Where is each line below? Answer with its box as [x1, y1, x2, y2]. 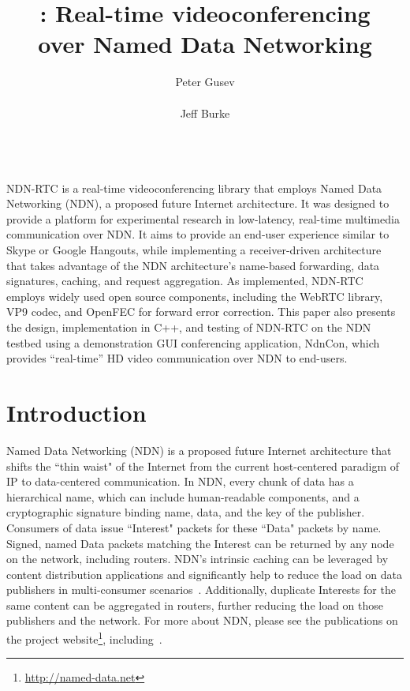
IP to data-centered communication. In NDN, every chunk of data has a [6, 473, 354, 490]
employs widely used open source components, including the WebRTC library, [6, 287, 383, 304]
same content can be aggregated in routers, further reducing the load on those [6, 596, 384, 613]
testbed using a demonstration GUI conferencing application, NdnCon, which [6, 334, 380, 351]
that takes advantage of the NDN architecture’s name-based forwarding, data [6, 257, 380, 273]
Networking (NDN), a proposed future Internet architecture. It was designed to [6, 195, 389, 212]
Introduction [6, 396, 147, 428]
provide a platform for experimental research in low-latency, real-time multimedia [6, 210, 400, 227]
